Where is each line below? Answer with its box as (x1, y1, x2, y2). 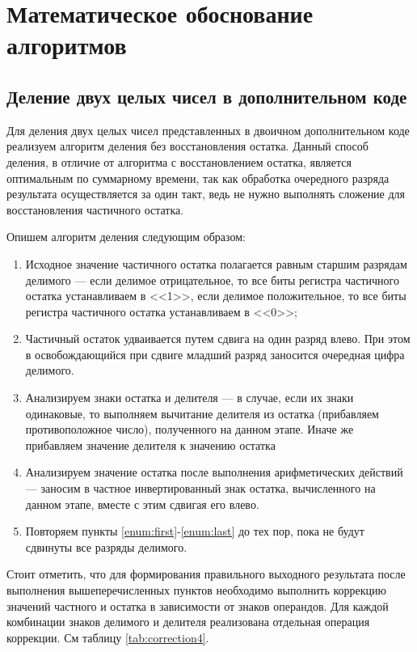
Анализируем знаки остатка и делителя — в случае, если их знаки (25, 389, 354, 406)
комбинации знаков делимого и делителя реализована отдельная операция (6, 613, 370, 630)
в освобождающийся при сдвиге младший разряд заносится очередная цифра (25, 345, 405, 362)
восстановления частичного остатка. (6, 201, 184, 218)
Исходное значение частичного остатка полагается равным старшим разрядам (25, 255, 407, 272)
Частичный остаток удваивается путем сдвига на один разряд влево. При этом (25, 330, 411, 347)
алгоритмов (6, 28, 127, 61)
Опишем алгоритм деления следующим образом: (6, 228, 246, 245)
